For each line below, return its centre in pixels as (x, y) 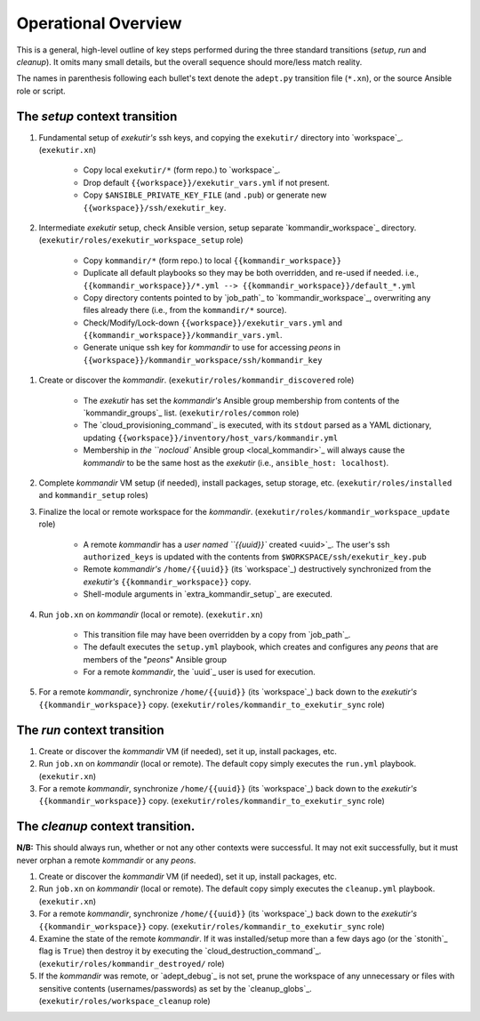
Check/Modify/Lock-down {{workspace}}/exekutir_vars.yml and (212, 322)
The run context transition (90, 730)
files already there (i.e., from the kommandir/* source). (185, 310)
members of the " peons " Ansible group (155, 659)
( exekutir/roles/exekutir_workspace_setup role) (141, 240)
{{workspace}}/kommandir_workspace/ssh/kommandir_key (203, 360)
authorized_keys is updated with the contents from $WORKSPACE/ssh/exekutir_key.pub (255, 557)
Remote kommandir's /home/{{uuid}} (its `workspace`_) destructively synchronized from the (257, 569)
